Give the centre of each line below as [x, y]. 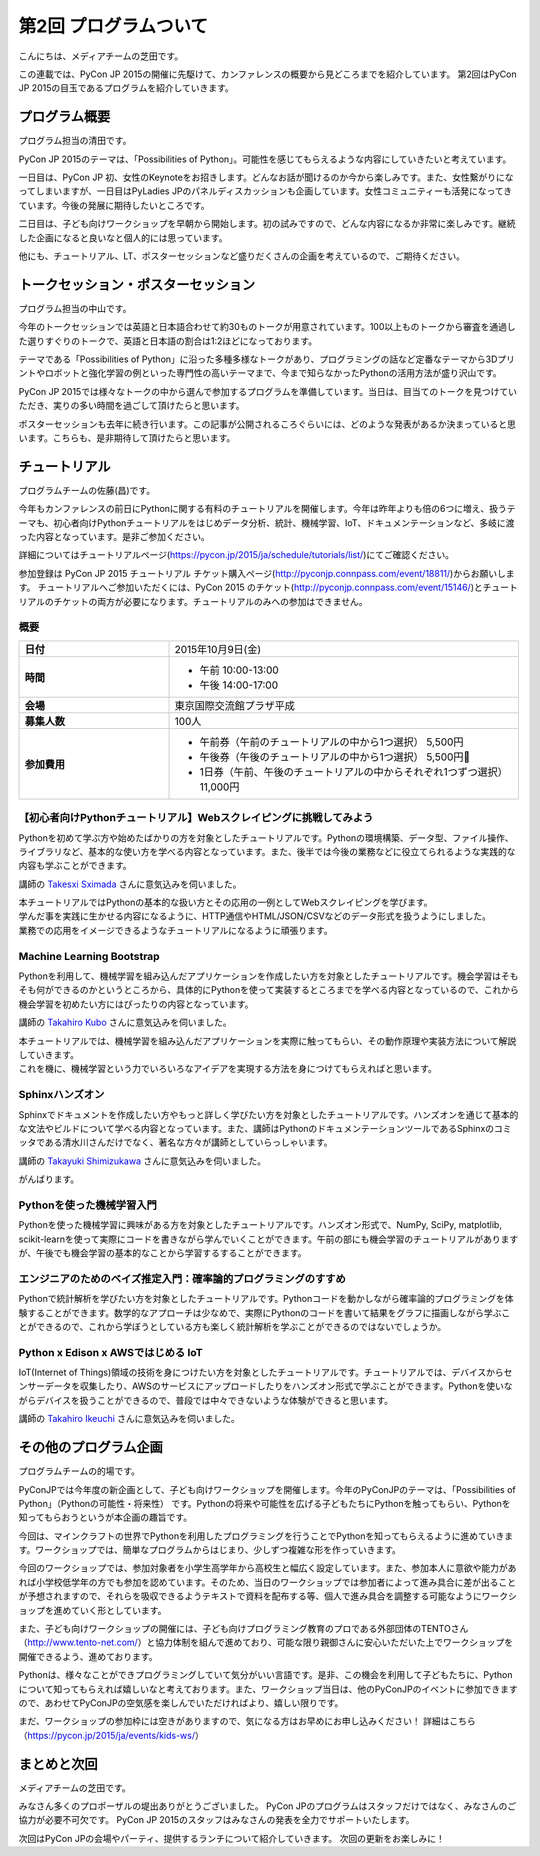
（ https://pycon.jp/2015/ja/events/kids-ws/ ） [111, 1735]
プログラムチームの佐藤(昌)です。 [86, 490]
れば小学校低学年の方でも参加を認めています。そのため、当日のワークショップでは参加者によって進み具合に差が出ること [267, 1582]
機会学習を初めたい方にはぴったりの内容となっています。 [136, 1004]
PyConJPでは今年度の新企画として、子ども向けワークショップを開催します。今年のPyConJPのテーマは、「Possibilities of [267, 1489]
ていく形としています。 [118, 1610]
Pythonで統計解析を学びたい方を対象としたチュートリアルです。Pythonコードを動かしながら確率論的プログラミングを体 [266, 1299]
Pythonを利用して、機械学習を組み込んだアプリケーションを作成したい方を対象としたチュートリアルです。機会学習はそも [268, 976]
